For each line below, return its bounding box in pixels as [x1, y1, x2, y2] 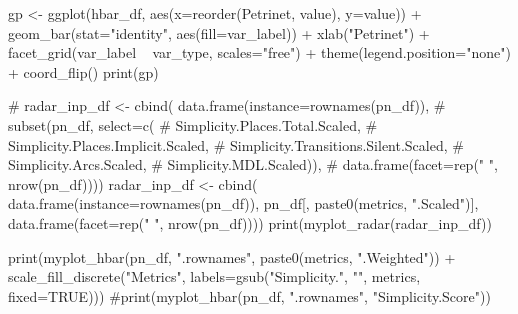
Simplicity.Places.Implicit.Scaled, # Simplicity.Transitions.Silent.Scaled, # [8, 134, 464, 155]
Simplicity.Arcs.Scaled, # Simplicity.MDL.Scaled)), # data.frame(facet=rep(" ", [8, 154, 498, 175]
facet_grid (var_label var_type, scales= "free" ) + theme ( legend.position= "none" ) [8, 42, 511, 63]
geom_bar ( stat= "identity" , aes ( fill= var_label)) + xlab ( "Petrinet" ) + [8, 22, 430, 43]
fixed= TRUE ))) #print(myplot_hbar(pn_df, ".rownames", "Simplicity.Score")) [8, 285, 491, 306]
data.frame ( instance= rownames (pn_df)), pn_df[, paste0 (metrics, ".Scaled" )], [8, 193, 479, 214]
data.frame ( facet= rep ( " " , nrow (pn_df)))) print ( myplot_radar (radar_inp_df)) [8, 212, 492, 233]
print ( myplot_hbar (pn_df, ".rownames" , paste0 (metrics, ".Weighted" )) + [8, 246, 456, 267]
